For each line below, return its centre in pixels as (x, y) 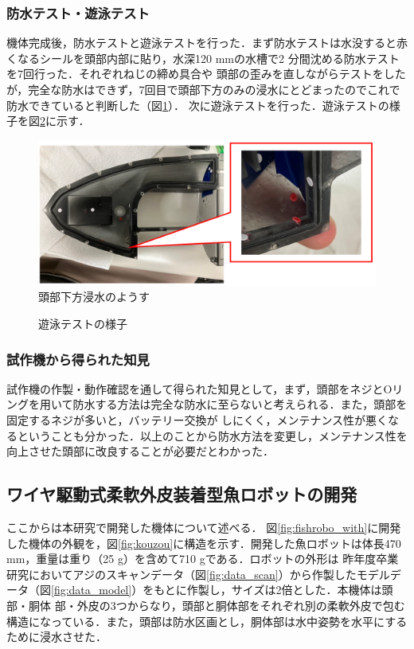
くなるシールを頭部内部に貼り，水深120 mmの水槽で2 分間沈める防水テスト (203, 58)
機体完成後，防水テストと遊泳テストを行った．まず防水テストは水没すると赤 (207, 43)
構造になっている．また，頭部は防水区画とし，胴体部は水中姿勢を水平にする (207, 621)
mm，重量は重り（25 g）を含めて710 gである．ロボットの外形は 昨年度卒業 (203, 559)
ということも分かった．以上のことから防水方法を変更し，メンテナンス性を (212, 435)
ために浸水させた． (57, 637)
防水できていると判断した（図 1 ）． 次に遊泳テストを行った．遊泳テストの (198, 105)
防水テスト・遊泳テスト (78, 12)
